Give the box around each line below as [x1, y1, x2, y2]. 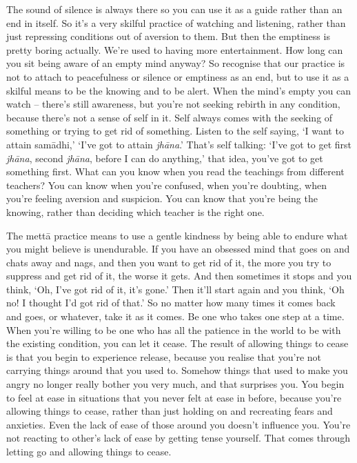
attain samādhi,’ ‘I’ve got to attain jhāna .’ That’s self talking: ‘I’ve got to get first [6, 137, 352, 151]
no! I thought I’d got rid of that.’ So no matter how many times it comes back [6, 295, 336, 310]
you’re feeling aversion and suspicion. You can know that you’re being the [6, 191, 318, 206]
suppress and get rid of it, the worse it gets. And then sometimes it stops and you [6, 268, 352, 283]
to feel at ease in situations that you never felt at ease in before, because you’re [6, 390, 342, 404]
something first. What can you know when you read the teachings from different [6, 164, 345, 179]
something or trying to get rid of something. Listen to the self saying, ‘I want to [6, 124, 344, 138]
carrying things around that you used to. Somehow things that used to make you [6, 363, 348, 377]
